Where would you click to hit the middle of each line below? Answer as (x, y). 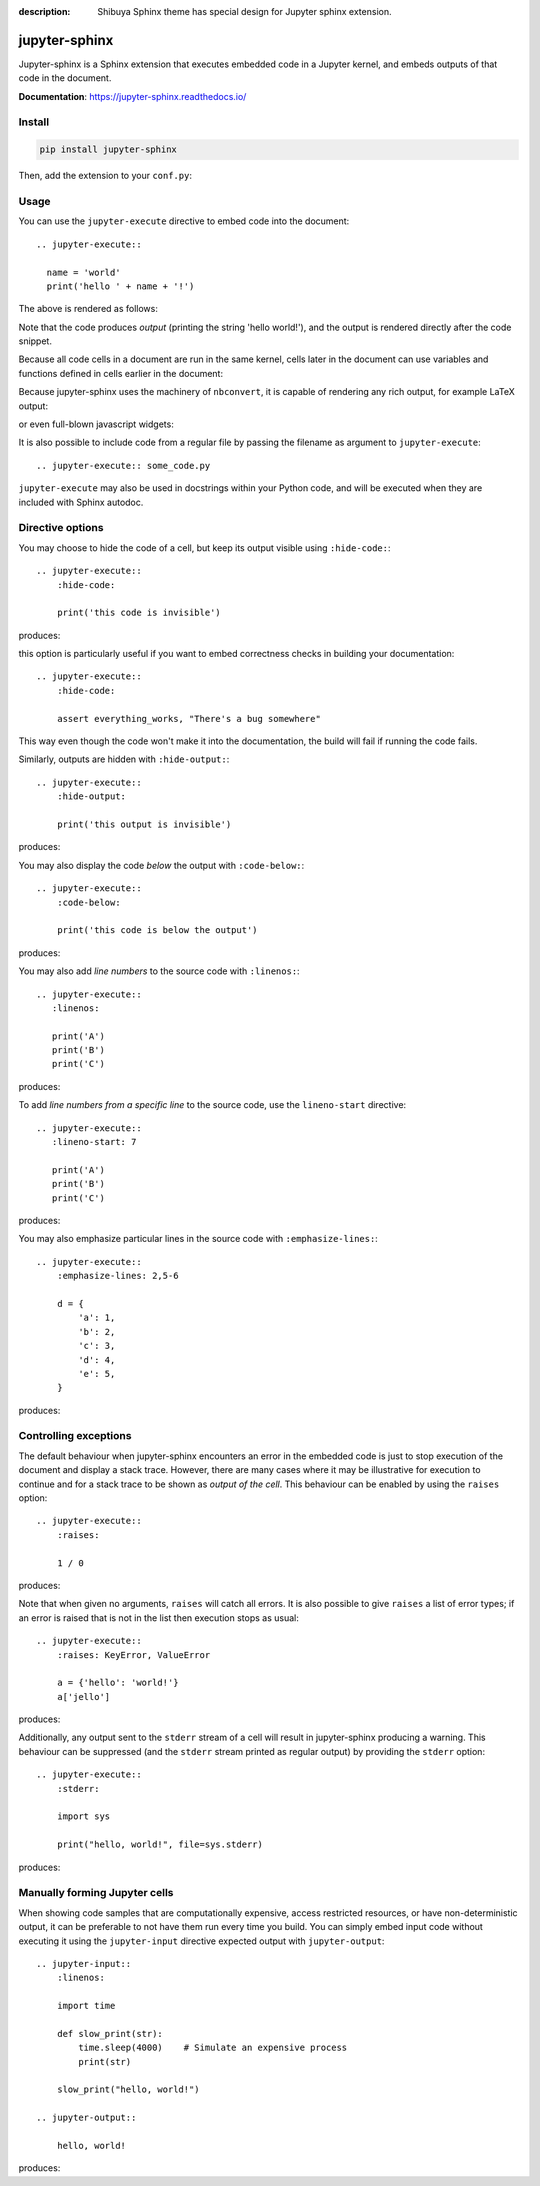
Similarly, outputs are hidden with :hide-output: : (124, 759)
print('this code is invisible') (139, 613)
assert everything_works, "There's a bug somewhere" (189, 718)
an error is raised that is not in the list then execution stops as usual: (159, 1617)
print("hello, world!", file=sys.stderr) (160, 1844)
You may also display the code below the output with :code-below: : (161, 865)
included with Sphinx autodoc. (81, 502)
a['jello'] (83, 1696)
